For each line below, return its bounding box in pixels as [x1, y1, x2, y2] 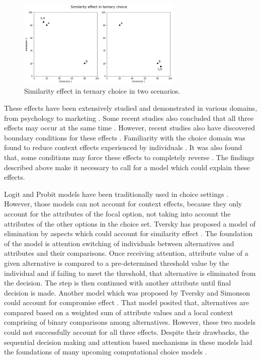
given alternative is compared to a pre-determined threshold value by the [4, 257, 229, 268]
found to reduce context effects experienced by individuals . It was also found [4, 142, 242, 153]
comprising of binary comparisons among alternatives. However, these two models [4, 317, 255, 327]
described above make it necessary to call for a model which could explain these [4, 162, 250, 172]
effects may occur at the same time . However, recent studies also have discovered [4, 122, 255, 133]
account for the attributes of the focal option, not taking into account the [4, 208, 231, 219]
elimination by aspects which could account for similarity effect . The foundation [4, 228, 253, 239]
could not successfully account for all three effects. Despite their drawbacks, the [4, 327, 249, 337]
